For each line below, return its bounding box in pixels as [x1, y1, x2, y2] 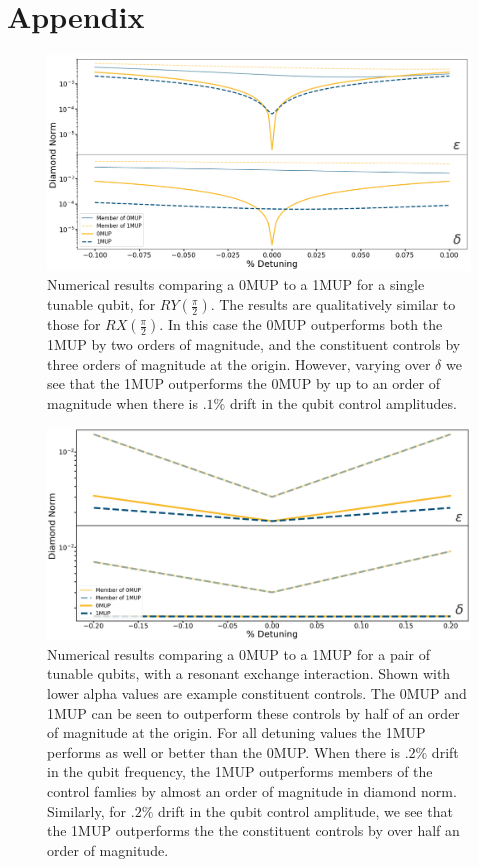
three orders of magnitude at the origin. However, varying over [47, 353, 431, 374]
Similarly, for [47, 800, 127, 821]
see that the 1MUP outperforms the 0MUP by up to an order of [47, 373, 441, 394]
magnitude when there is [47, 392, 199, 413]
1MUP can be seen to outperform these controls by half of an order [47, 702, 460, 723]
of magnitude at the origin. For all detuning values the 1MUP [47, 722, 426, 743]
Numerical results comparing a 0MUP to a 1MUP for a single [47, 274, 425, 295]
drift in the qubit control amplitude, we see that [157, 800, 453, 821]
